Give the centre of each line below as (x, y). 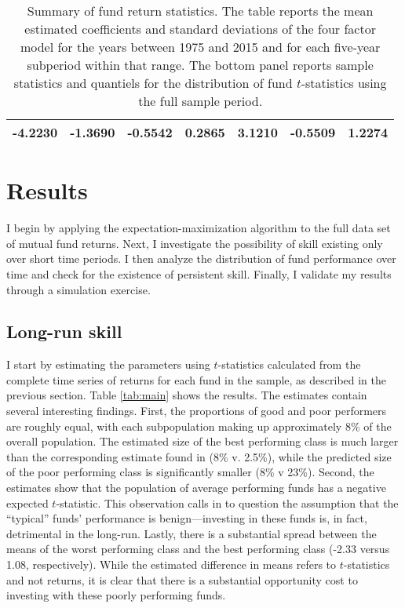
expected (27, 502)
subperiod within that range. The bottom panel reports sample (200, 65)
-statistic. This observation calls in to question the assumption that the (227, 502)
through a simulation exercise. (78, 289)
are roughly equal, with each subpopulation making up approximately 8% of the (199, 426)
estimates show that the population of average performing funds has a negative (196, 488)
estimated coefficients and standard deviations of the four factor (200, 29)
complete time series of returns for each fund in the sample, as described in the (197, 379)
